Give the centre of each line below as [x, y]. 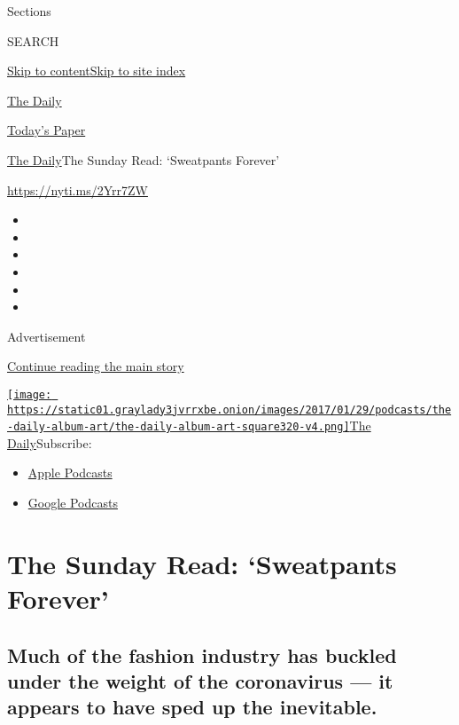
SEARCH [33, 40]
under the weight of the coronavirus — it [200, 681]
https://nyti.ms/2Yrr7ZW [78, 189]
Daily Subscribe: [50, 442]
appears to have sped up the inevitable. [192, 707]
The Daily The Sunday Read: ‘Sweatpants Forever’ [144, 159]
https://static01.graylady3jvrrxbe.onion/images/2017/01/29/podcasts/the [229, 410]
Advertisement [47, 336]
